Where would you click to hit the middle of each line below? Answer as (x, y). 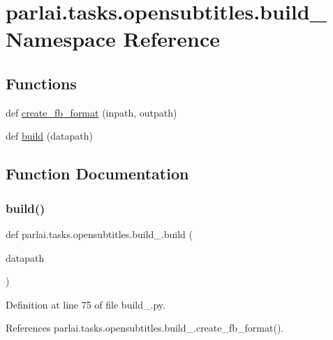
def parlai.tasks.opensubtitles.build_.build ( (99, 234)
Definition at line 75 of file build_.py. (86, 304)
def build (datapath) (49, 136)
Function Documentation (97, 173)
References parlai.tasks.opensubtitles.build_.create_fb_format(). (145, 328)
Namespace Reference (113, 39)
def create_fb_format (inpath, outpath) (91, 112)
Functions (41, 83)
